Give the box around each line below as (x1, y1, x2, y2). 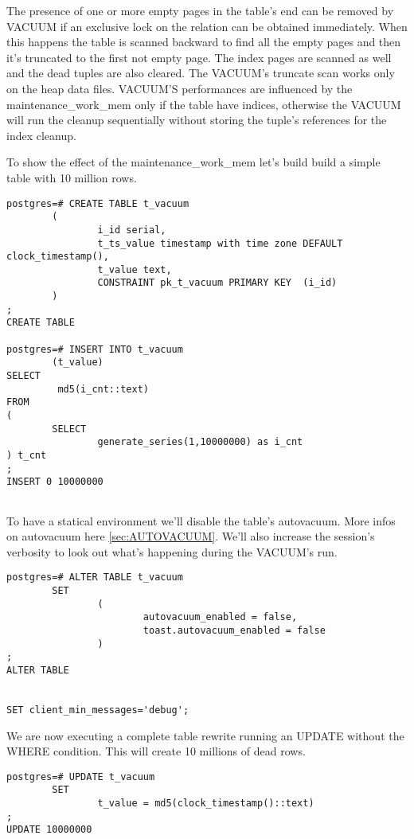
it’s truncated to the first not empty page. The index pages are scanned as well (6, 49, 392, 65)
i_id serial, (97, 224, 166, 236)
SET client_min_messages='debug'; (6, 704, 189, 716)
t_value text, (97, 263, 172, 275)
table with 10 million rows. (6, 169, 137, 185)
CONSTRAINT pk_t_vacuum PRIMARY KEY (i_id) (97, 277, 338, 289)
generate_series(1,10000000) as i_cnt (97, 436, 303, 448)
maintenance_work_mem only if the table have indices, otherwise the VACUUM (6, 96, 401, 112)
